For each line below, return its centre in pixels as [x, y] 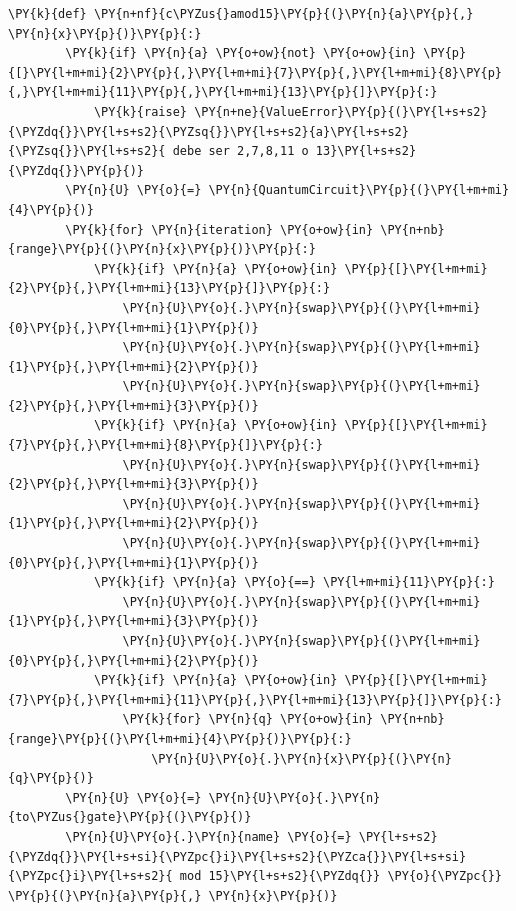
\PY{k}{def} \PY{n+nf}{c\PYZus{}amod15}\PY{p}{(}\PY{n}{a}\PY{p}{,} [241, 14]
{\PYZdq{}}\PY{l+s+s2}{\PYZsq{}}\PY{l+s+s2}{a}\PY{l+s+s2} [208, 131]
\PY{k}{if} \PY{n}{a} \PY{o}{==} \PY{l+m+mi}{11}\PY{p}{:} [294, 582]
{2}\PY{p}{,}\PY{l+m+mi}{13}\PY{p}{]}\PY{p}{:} [169, 288]
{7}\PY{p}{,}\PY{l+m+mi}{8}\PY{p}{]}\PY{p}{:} [165, 445]
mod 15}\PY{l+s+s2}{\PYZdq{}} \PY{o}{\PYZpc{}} [340, 876]
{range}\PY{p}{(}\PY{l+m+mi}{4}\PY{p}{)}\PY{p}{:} [180, 738]
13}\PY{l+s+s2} [366, 151]
